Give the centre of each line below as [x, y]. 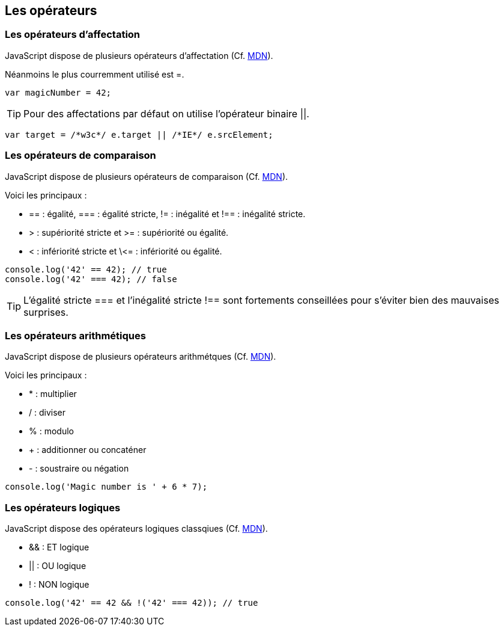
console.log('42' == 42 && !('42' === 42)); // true [132, 603]
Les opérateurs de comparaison [80, 155]
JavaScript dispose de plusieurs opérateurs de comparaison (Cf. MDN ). [147, 176]
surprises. [46, 312]
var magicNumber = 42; [58, 92]
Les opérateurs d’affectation [73, 35]
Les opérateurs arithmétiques [75, 335]
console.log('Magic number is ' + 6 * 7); [106, 487]
